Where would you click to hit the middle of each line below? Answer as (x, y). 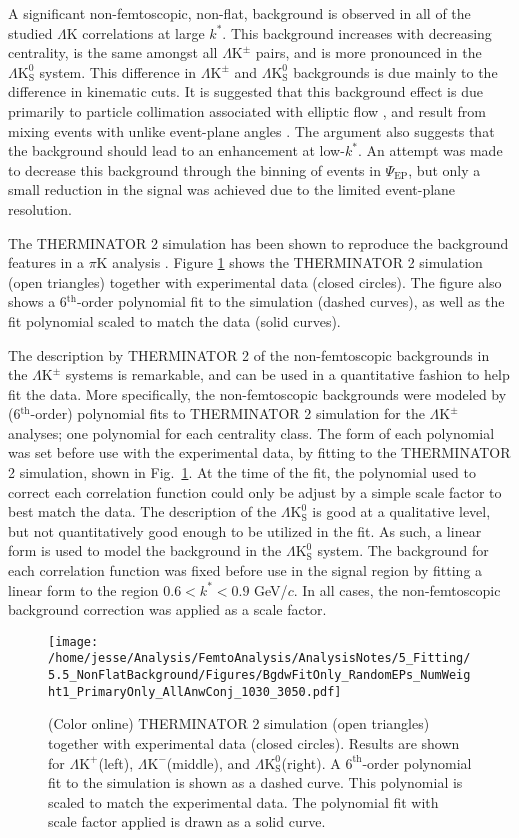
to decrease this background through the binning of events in (194, 169)
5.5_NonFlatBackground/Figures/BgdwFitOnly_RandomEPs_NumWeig (259, 675)
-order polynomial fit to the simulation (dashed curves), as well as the (290, 301)
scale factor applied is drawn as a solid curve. (187, 821)
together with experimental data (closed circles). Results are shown (254, 743)
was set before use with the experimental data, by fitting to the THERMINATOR (259, 452)
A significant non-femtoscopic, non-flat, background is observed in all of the (239, 13)
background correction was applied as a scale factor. (167, 609)
